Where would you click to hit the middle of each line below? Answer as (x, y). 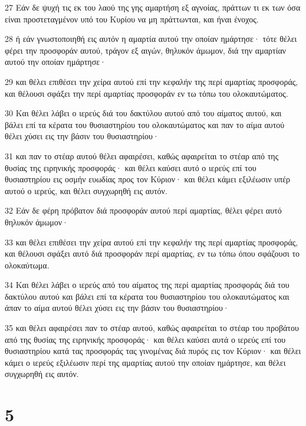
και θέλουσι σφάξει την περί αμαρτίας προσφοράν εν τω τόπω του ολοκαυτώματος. (147, 93)
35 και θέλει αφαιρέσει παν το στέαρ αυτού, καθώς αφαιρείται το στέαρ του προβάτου (152, 328)
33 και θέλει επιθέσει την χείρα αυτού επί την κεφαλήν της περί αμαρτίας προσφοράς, (152, 242)
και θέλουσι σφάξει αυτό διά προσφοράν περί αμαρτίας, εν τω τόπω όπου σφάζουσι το (152, 253)
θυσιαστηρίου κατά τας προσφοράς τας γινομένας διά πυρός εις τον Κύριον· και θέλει (153, 351)
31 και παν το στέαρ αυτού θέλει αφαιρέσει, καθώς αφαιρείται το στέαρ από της (142, 155)
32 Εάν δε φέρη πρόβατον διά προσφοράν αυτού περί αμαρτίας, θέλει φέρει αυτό (143, 210)
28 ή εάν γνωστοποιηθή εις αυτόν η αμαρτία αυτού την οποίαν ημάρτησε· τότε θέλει (151, 39)
